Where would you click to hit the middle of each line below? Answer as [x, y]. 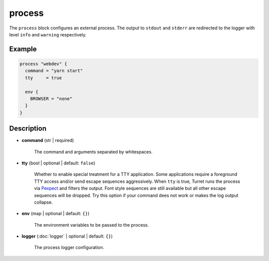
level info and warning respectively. [48, 34]
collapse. [44, 202]
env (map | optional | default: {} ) [56, 214]
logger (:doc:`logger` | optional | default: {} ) [67, 236]
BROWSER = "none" [51, 99]
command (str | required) [48, 140]
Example [23, 49]
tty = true [44, 78]
